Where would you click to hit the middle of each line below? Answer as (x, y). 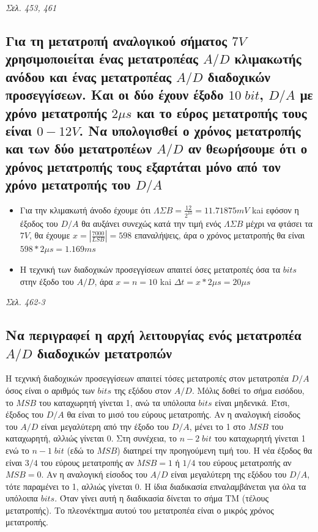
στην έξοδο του (47, 281)
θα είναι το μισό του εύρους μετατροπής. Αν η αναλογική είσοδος (183, 414)
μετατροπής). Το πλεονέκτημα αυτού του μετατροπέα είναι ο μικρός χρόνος (140, 510)
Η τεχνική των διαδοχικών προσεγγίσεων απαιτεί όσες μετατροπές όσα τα (150, 269)
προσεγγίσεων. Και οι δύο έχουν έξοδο (115, 94)
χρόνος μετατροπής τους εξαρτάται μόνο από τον (143, 166)
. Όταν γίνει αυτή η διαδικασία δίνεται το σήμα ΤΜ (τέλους (162, 498)
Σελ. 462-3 (25, 302)
